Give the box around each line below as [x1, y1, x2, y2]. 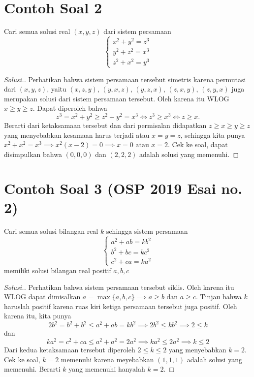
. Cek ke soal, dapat [168, 139, 228, 150]
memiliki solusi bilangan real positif [4, 265, 111, 275]
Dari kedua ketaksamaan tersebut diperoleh [4, 345, 135, 355]
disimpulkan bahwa [4, 149, 62, 159]
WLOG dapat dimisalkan [4, 291, 81, 302]
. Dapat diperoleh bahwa [32, 103, 107, 113]
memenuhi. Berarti [4, 364, 61, 374]
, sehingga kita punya [180, 129, 245, 140]
